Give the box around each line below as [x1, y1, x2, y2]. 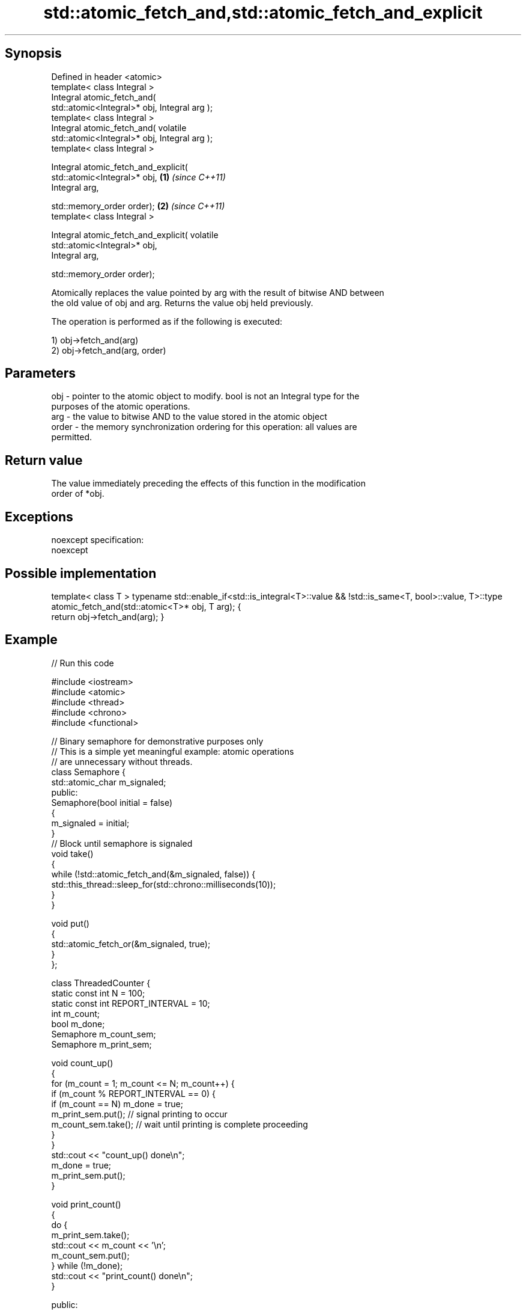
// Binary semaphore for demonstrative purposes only [51, 735, 264, 746]
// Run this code [51, 657, 114, 668]
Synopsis [5, 46, 62, 61]
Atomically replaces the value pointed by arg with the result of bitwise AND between [51, 287, 384, 298]
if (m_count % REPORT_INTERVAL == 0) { [51, 1088, 216, 1099]
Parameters [5, 366, 76, 381]
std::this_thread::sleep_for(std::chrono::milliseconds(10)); [51, 879, 276, 889]
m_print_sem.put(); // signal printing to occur [51, 1108, 228, 1119]
